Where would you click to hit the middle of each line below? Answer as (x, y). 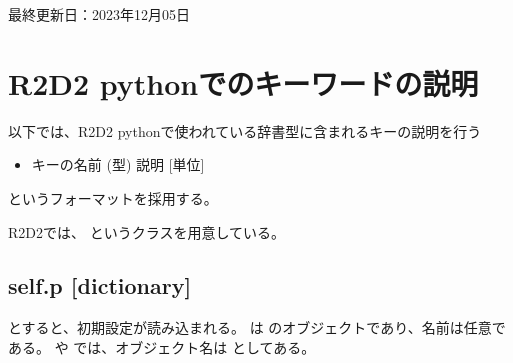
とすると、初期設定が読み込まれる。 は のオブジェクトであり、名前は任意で (257, 327)
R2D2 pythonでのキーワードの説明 (243, 82)
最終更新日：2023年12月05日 (99, 14)
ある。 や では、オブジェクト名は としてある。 (162, 346)
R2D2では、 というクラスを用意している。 (146, 231)
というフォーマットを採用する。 (113, 197)
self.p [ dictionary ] (100, 285)
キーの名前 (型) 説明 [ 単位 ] (118, 164)
